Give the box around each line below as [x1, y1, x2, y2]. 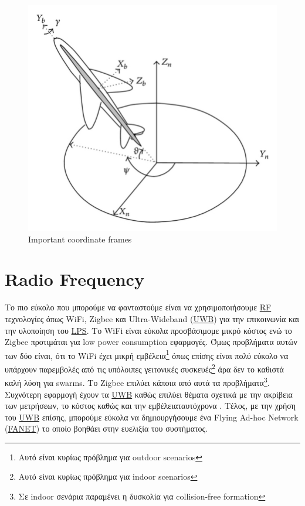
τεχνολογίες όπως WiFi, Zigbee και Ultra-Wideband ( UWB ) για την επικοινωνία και [5, 312, 300, 324]
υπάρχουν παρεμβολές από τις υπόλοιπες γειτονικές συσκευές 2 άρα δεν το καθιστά [5, 361, 284, 375]
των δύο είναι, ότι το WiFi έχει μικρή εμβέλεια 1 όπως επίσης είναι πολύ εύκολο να [5, 347, 289, 361]
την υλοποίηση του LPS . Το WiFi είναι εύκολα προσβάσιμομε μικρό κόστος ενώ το [5, 324, 292, 336]
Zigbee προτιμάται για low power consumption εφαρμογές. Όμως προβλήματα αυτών [5, 336, 297, 348]
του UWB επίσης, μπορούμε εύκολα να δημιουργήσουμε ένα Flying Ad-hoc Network [5, 411, 299, 423]
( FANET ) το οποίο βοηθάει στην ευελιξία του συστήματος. [5, 422, 208, 435]
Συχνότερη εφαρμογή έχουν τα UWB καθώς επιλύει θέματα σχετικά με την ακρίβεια [5, 388, 293, 400]
